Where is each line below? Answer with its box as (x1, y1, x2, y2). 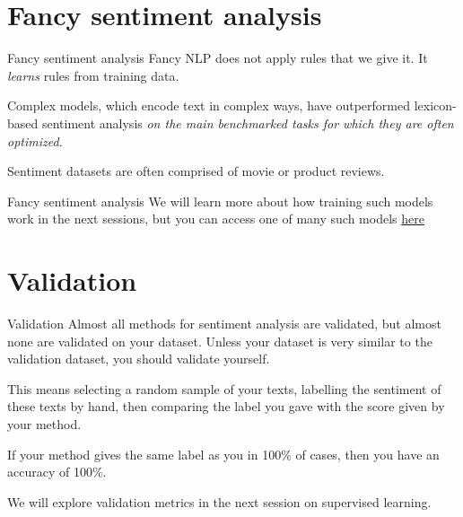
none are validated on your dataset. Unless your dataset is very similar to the (7, 331, 432, 350)
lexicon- (414, 96, 457, 115)
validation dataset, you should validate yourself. (7, 349, 270, 368)
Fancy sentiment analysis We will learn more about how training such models (7, 191, 433, 210)
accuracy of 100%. (7, 462, 107, 481)
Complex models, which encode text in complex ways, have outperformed (7, 96, 410, 115)
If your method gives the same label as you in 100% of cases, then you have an (7, 444, 440, 463)
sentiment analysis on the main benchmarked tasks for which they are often (41, 113, 454, 132)
